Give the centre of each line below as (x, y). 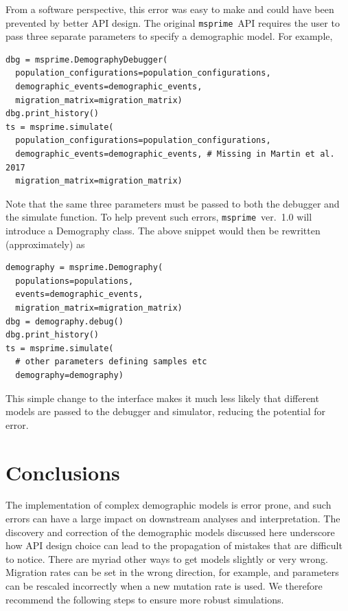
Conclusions (63, 472)
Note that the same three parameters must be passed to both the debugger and (173, 203)
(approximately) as (45, 244)
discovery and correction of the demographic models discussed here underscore (170, 532)
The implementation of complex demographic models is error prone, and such (169, 505)
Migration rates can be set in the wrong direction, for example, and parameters (172, 572)
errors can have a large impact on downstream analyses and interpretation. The (173, 519)
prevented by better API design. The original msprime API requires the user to (173, 22)
